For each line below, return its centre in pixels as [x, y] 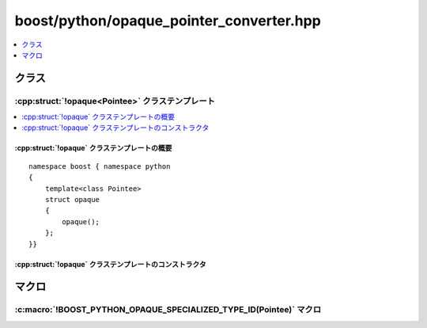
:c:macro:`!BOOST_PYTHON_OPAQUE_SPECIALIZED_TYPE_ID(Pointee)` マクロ [168, 310]
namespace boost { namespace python [100, 166]
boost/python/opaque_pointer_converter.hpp [168, 21]
